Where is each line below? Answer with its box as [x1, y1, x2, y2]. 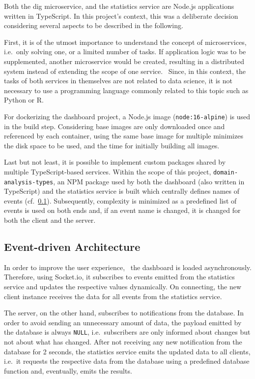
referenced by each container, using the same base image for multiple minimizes [4, 131, 243, 141]
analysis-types [4, 178, 54, 186]
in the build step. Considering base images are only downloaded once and [4, 121, 225, 131]
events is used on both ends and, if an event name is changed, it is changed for [4, 205, 241, 215]
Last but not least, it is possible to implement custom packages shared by [4, 157, 226, 167]
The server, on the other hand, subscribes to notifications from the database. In [4, 308, 244, 318]
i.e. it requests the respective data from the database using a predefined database [4, 356, 250, 366]
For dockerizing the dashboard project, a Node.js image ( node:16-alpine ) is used [4, 111, 251, 121]
